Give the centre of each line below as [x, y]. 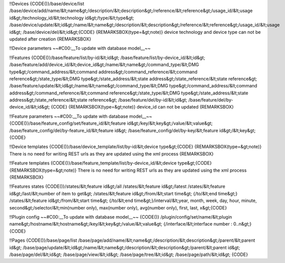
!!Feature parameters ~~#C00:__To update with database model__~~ [81, 116]
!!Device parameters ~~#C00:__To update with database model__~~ [80, 48]
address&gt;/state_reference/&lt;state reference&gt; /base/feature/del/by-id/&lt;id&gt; [98, 100]
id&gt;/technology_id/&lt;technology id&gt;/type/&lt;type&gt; [72, 18]
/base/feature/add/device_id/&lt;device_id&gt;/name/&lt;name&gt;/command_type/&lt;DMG [104, 65]
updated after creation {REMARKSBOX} [50, 39]
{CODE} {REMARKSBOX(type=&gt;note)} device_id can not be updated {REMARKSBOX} [142, 107]
